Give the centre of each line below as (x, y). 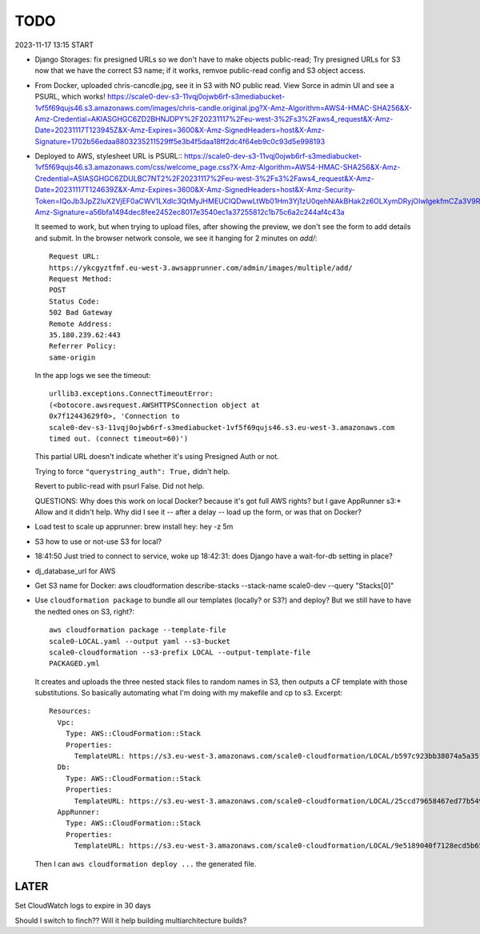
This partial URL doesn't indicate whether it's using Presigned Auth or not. (157, 457)
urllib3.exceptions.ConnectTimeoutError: (131, 394)
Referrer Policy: (83, 346)
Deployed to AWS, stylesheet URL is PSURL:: (109, 156)
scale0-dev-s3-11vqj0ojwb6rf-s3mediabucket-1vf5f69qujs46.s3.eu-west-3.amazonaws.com (222, 427)
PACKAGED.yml (74, 664)
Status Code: (74, 301)
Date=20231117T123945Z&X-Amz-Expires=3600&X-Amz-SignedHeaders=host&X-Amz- (180, 130)
